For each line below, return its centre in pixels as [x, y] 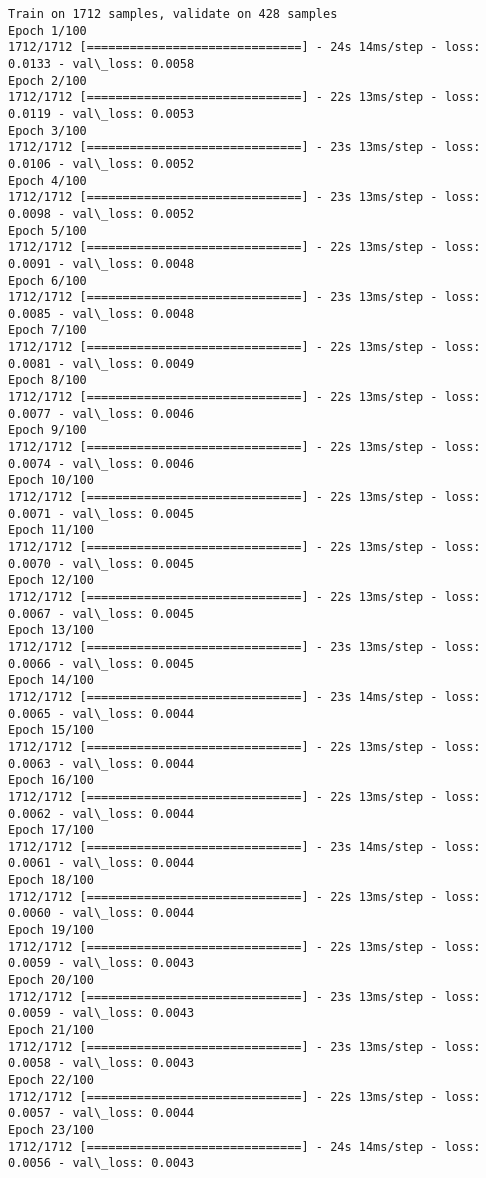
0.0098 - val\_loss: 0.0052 [101, 213]
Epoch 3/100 [47, 130]
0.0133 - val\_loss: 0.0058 [101, 63]
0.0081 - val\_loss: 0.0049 [101, 363]
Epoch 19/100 [51, 930]
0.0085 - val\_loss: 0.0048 [101, 313]
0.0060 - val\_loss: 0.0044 [101, 913]
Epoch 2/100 [47, 80]
